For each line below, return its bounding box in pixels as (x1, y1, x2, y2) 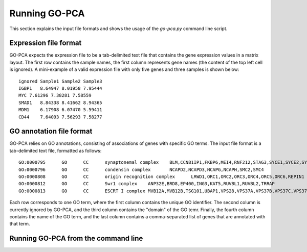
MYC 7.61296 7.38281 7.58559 (18, 92, 92, 98)
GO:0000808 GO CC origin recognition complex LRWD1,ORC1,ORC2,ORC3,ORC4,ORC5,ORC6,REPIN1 (18, 174, 304, 180)
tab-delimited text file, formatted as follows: (9, 147, 102, 154)
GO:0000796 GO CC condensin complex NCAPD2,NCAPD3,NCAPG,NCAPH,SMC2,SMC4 (18, 166, 265, 172)
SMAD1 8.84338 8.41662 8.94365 (18, 99, 102, 106)
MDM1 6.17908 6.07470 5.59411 (18, 107, 102, 113)
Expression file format (9, 39, 82, 47)
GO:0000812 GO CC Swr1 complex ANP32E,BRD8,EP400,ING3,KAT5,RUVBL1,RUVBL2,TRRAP (18, 181, 275, 187)
